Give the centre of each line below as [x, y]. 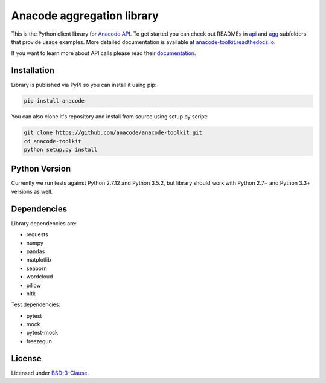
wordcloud [40, 277]
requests [37, 234]
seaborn [37, 268]
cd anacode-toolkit [53, 141]
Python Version [41, 169]
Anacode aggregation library [85, 16]
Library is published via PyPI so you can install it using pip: [84, 85]
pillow [34, 285]
